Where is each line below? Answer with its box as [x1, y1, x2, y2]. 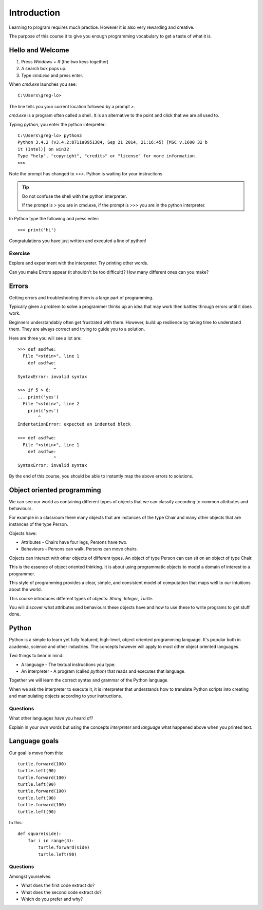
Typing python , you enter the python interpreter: [9, 121, 106, 127]
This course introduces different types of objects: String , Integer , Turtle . [9, 595, 153, 601]
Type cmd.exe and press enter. [21, 72, 84, 78]
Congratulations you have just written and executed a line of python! [9, 238, 146, 244]
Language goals [9, 737, 59, 745]
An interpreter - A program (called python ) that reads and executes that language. [21, 668, 186, 674]
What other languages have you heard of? [9, 715, 94, 721]
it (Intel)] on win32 [18, 146, 69, 152]
